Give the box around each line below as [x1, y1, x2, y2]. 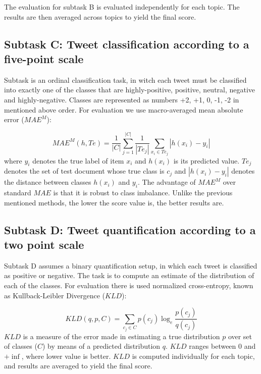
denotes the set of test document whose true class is [4, 166, 165, 176]
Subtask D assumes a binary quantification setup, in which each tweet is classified [4, 260, 257, 271]
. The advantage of [137, 177, 196, 187]
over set [228, 331, 252, 341]
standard [4, 187, 31, 198]
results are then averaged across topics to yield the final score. [4, 11, 196, 22]
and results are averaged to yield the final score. [4, 360, 152, 371]
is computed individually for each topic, [132, 350, 255, 361]
